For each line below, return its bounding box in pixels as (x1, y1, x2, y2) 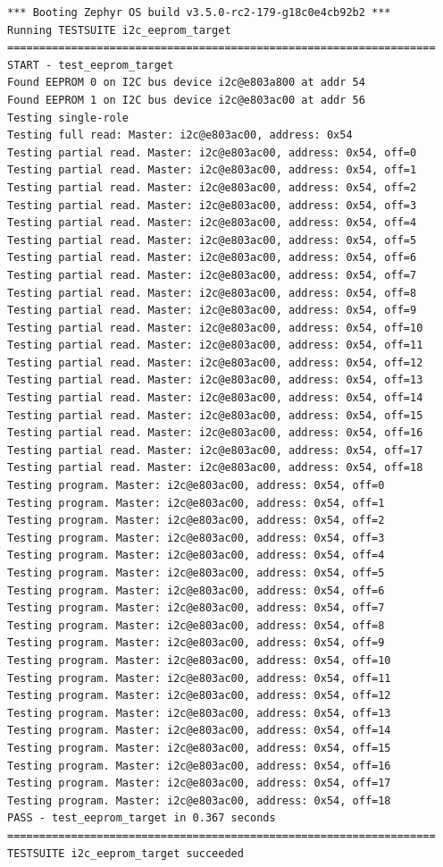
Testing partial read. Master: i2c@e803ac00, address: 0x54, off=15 (7, 408, 423, 422)
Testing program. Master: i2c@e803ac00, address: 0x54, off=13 (7, 706, 391, 720)
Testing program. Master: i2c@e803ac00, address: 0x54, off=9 (7, 636, 385, 650)
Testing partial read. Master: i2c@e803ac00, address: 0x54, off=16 (7, 426, 423, 440)
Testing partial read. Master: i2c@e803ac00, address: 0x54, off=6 (7, 251, 417, 265)
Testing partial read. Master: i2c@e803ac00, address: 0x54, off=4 (7, 216, 417, 230)
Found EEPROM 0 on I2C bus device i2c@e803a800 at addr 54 (7, 76, 365, 89)
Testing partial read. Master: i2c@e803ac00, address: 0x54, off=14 (7, 391, 423, 405)
